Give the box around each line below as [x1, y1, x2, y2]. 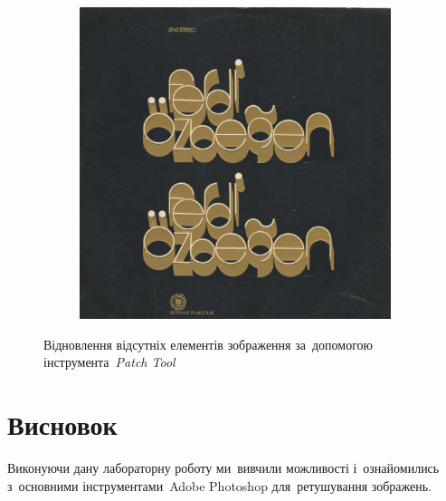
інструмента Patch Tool [43, 352, 176, 371]
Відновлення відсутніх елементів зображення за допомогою [43, 334, 374, 353]
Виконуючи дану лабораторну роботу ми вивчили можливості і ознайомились [7, 458, 440, 477]
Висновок [7, 405, 118, 442]
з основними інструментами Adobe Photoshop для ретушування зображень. [7, 476, 432, 495]
